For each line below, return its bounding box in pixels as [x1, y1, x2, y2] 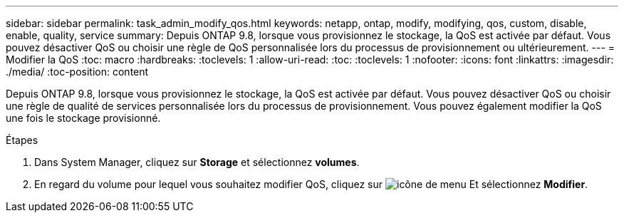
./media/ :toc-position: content [6, 66, 149, 78]
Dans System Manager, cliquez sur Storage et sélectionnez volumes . [34, 156, 360, 168]
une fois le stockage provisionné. [6, 112, 161, 124]
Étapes [6, 134, 38, 146]
